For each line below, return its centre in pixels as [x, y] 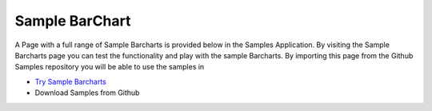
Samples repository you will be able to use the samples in [110, 67]
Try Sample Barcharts [71, 81]
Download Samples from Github [87, 93]
